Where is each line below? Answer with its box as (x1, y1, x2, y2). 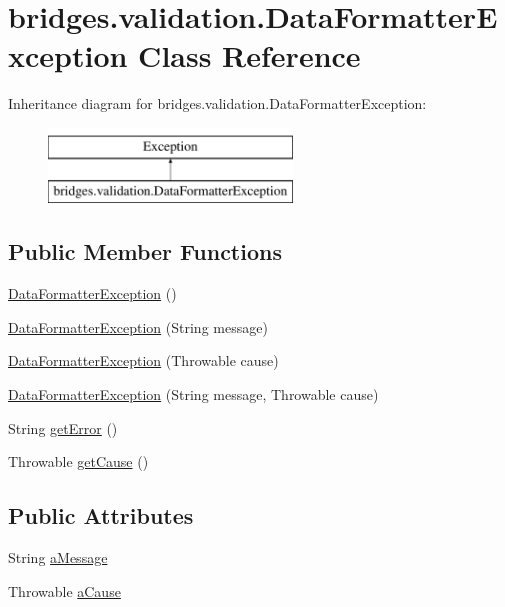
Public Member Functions (8, 236, 282, 267)
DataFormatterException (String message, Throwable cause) (8, 384, 379, 405)
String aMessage (8, 547, 108, 568)
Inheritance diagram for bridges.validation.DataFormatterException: (8, 93, 427, 114)
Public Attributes (8, 500, 194, 531)
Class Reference (138, 35, 361, 76)
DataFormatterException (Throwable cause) (8, 350, 279, 371)
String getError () (8, 417, 118, 438)
